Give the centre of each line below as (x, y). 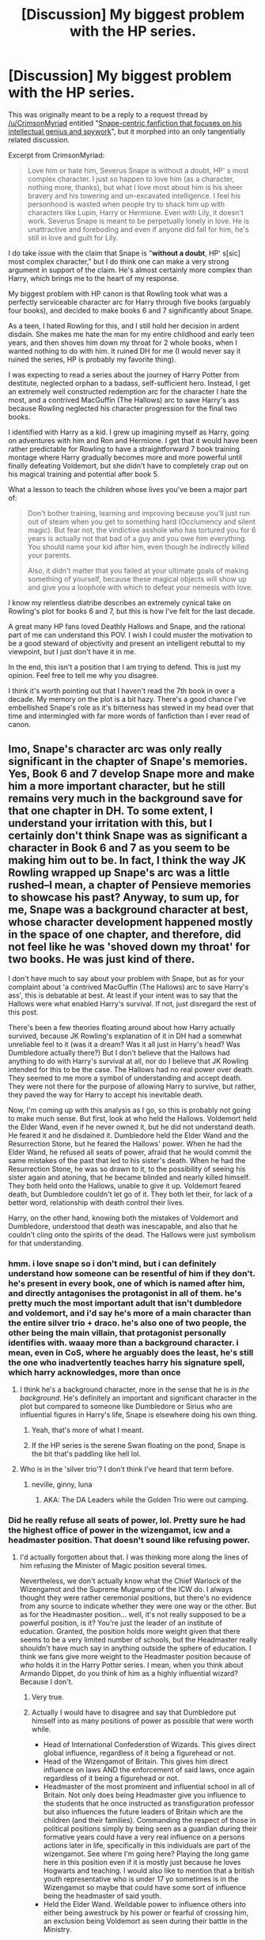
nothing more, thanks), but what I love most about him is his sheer (135, 187)
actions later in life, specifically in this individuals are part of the (147, 1846)
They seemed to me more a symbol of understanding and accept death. (125, 1078)
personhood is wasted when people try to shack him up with (126, 204)
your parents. (49, 555)
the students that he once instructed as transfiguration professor (149, 1804)
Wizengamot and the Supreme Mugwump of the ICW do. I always (126, 1590)
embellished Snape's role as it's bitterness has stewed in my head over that (131, 707)
